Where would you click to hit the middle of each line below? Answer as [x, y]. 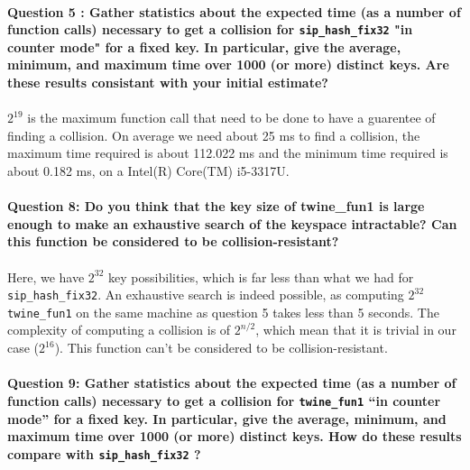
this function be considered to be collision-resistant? [173, 241]
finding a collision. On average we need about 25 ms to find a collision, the [214, 135]
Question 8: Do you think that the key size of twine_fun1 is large [216, 206]
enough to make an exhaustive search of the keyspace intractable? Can [232, 223]
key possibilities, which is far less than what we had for [261, 276]
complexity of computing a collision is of [119, 330]
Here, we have [46, 276]
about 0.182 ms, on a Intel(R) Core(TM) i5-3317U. [148, 170]
